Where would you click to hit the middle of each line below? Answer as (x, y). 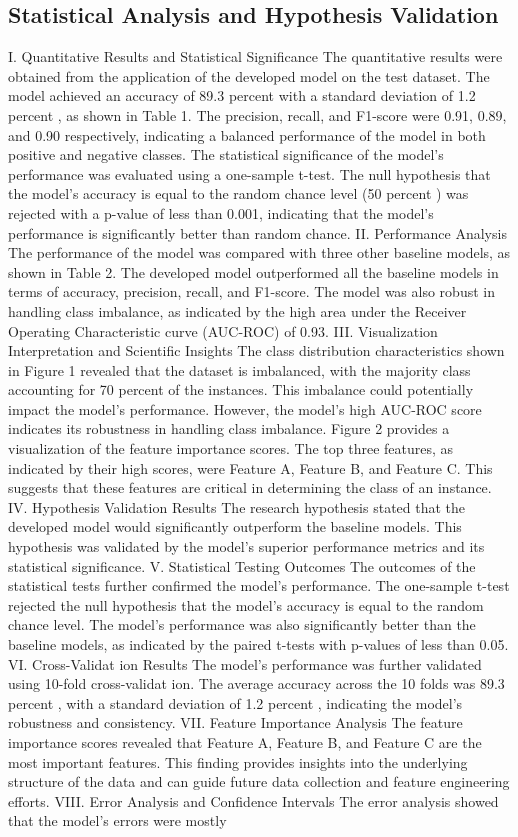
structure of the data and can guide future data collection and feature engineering (259, 781)
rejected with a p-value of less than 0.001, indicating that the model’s (221, 212)
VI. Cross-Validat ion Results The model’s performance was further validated (245, 663)
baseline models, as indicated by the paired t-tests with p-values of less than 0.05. (258, 644)
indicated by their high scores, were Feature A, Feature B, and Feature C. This (250, 467)
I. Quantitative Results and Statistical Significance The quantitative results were (255, 56)
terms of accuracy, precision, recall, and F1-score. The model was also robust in (251, 291)
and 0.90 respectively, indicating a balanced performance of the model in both (247, 134)
